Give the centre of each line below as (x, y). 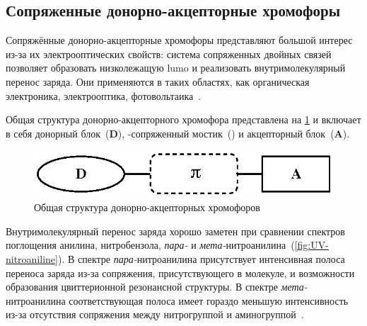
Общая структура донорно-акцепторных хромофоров (147, 207)
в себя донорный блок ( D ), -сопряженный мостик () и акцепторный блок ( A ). (178, 133)
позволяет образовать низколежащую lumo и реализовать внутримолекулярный (176, 68)
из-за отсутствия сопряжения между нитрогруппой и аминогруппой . (155, 314)
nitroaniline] (32, 258)
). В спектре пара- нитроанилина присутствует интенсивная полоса (201, 258)
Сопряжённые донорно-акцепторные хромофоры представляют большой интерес (179, 40)
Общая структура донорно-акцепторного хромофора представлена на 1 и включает (183, 119)
